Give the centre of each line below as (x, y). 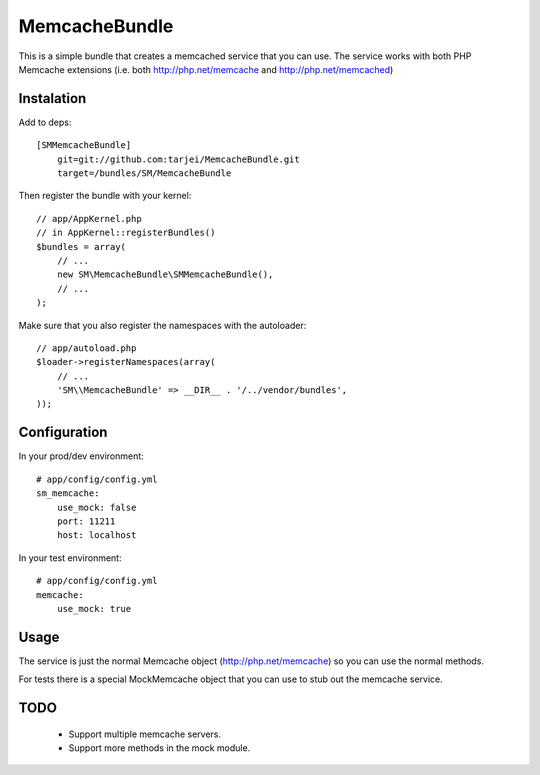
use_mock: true (94, 608)
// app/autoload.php (86, 348)
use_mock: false (96, 507)
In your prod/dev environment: (81, 456)
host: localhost (96, 535)
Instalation (52, 98)
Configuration (63, 432)
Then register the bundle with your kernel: (105, 196)
